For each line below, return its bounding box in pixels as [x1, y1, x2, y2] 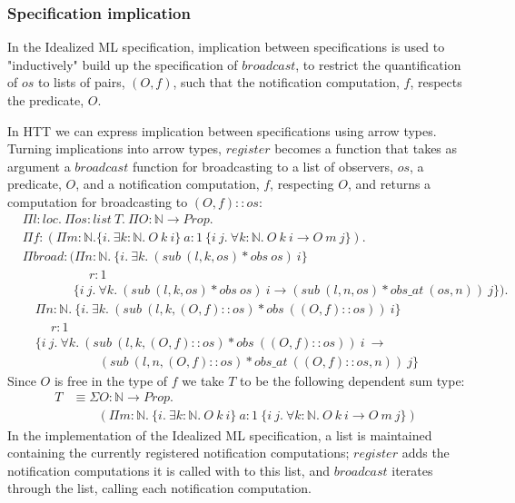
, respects [410, 73, 462, 92]
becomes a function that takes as [274, 139, 458, 158]
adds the [401, 443, 450, 462]
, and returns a [347, 174, 431, 193]
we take [182, 370, 224, 390]
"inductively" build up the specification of [7, 54, 238, 74]
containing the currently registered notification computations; [7, 443, 350, 462]
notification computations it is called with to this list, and [7, 460, 330, 479]
